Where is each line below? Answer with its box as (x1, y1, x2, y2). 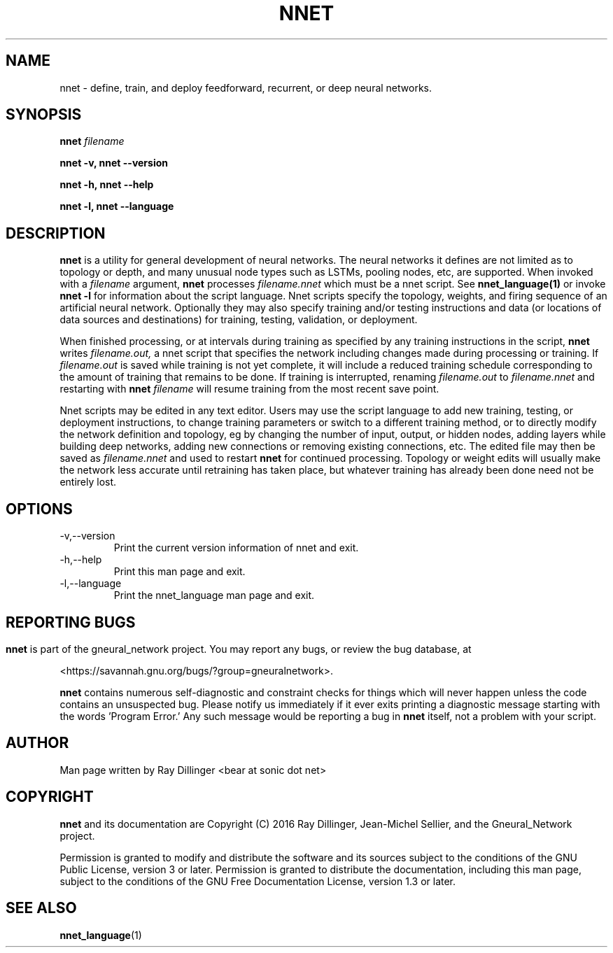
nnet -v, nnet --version (59, 157, 168, 169)
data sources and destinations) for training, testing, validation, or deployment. (59, 313, 418, 326)
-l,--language (59, 577, 122, 590)
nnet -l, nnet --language (59, 200, 174, 213)
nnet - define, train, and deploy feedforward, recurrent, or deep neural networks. (59, 81, 432, 94)
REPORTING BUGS (6, 613, 136, 631)
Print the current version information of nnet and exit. (113, 542, 359, 554)
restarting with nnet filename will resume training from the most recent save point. (59, 383, 439, 395)
